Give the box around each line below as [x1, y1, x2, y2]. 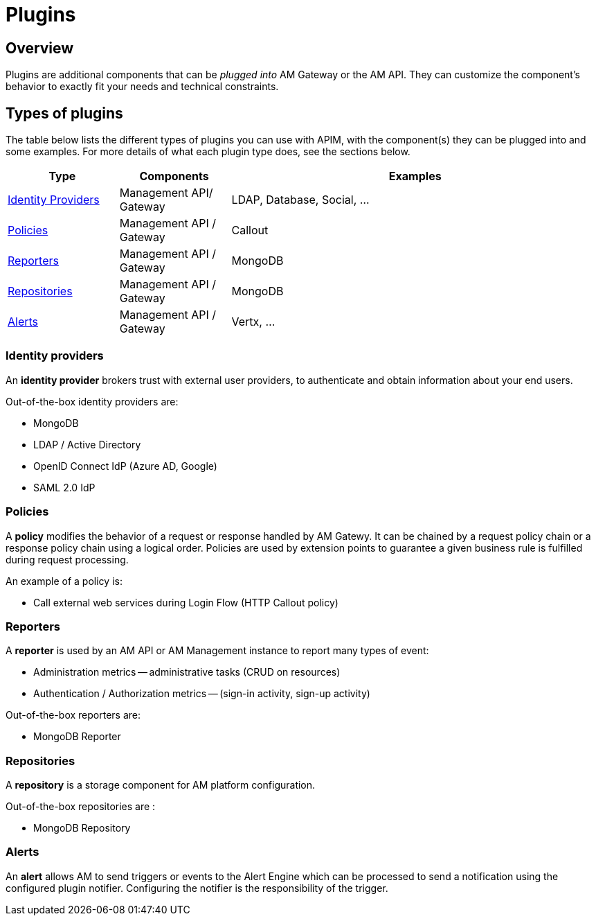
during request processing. [6, 553, 129, 565]
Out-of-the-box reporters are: [6, 709, 141, 721]
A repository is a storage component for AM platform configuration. [6, 779, 316, 791]
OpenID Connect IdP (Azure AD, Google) [33, 459, 217, 472]
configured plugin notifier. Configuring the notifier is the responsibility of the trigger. [6, 881, 388, 894]
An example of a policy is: [6, 574, 123, 587]
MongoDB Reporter [33, 730, 121, 743]
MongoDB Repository [33, 822, 131, 834]
